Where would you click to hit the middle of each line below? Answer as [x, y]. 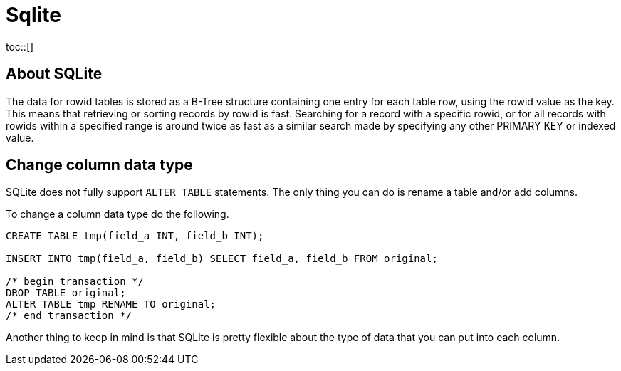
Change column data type [99, 165]
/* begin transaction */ [75, 282]
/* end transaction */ [69, 316]
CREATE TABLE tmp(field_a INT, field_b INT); [135, 236]
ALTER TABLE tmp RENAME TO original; [111, 304]
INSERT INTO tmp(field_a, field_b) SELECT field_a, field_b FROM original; [222, 259]
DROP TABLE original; [66, 293]
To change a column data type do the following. [118, 214]
